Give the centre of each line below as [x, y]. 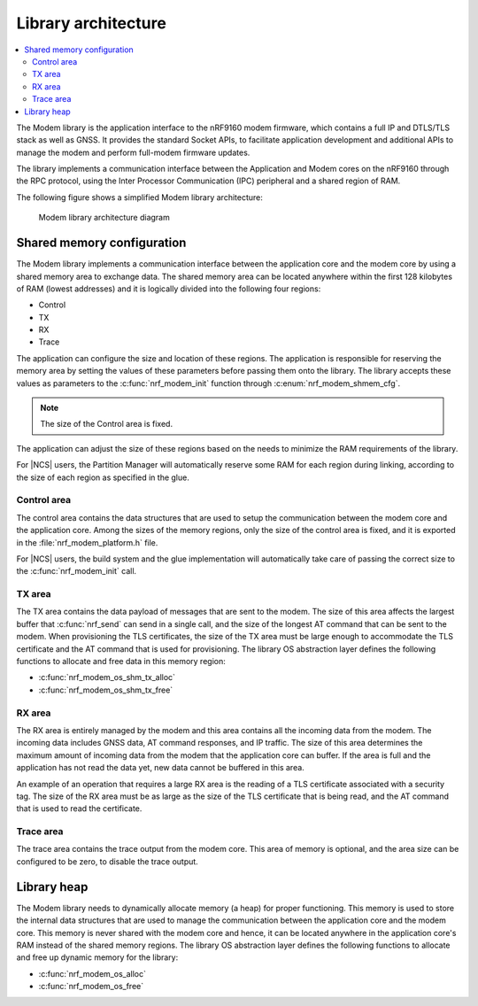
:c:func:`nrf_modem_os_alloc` [92, 973]
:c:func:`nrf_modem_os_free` [91, 987]
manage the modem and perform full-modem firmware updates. [133, 152]
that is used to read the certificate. [79, 809]
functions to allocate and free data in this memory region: [121, 662]
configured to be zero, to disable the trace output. [107, 861]
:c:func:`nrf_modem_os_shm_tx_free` [106, 690]
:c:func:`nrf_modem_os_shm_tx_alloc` [107, 677]
